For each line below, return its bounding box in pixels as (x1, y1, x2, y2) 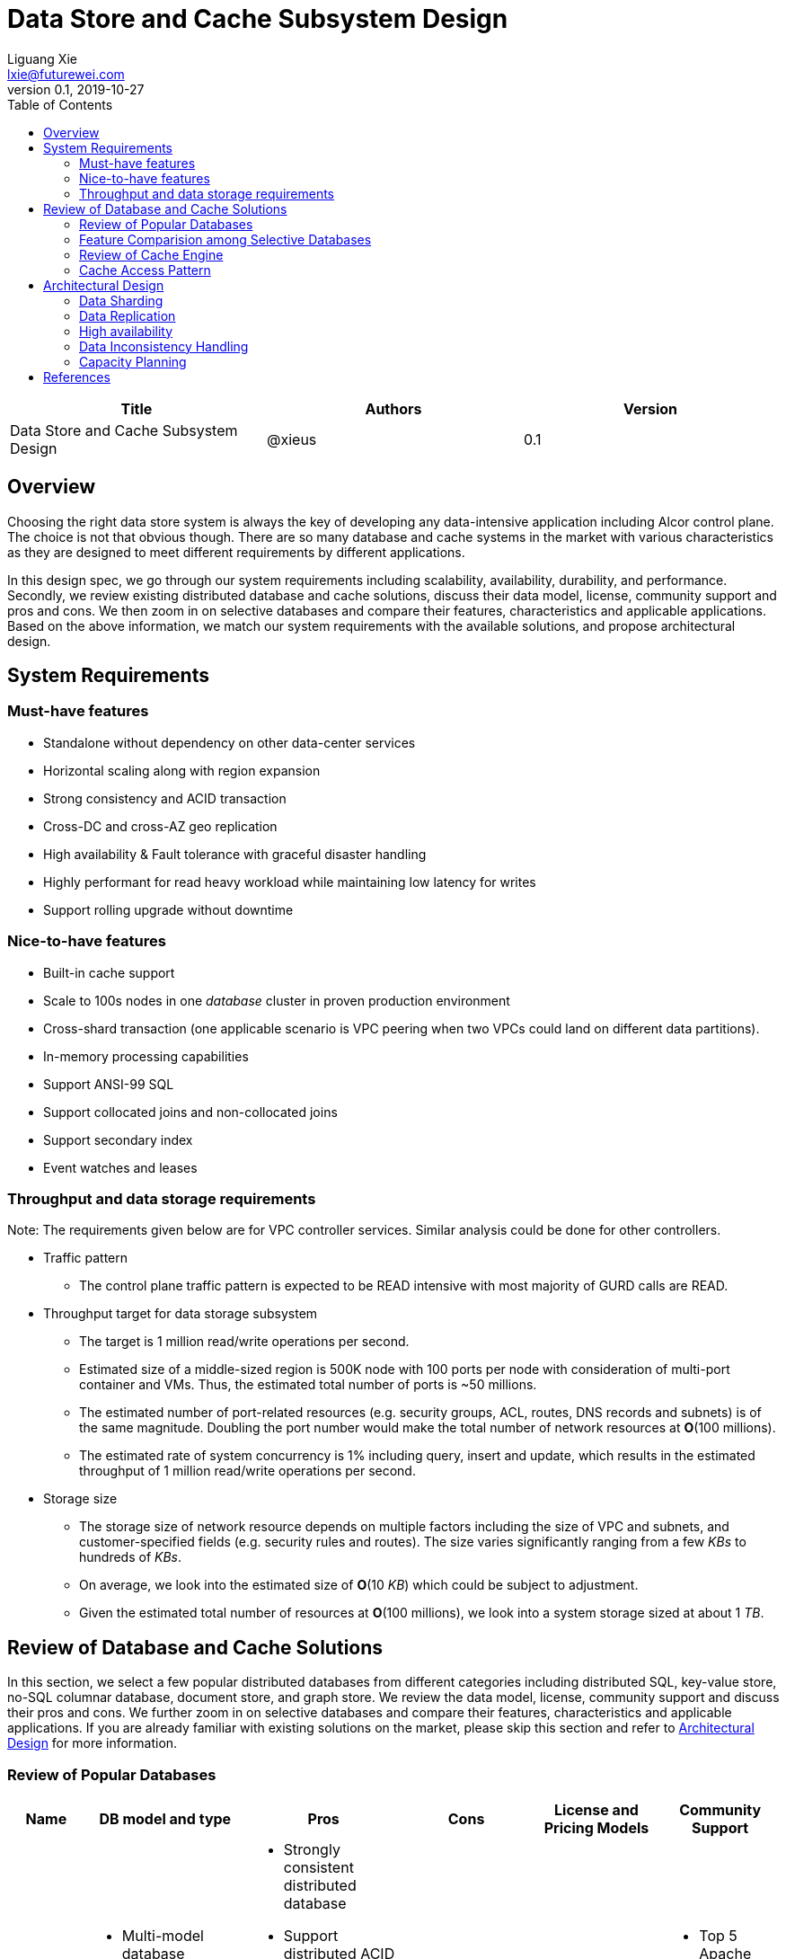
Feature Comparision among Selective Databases (79, 231, 372, 247)
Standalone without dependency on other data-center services (43, 734, 416, 750)
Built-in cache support (43, 964, 175, 980)
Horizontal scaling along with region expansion (43, 762, 321, 778)
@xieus (266, 430, 317, 448)
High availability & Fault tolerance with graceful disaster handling (43, 846, 427, 862)
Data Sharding (79, 292, 163, 308)
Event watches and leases (43, 1159, 198, 1175)
